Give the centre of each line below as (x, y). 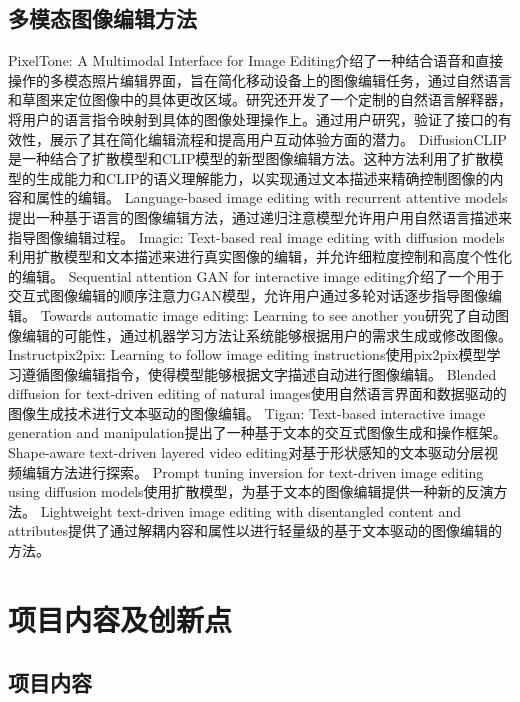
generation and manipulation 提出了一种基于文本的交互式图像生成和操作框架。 (257, 432)
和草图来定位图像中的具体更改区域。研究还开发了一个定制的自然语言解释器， (260, 99)
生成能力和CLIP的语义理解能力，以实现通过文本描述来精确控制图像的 (262, 177)
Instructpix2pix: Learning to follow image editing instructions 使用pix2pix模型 (247, 354)
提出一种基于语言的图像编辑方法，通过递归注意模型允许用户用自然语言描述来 (260, 216)
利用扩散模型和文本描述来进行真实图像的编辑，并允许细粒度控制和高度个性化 (260, 256)
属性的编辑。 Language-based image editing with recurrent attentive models (271, 197)
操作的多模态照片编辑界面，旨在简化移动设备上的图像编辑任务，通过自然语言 (260, 79)
